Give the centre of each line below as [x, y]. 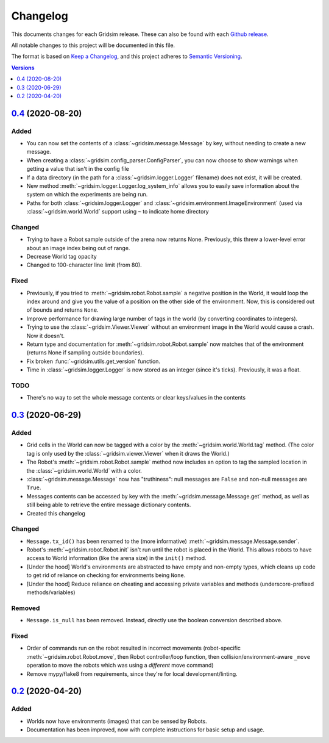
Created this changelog [56, 513]
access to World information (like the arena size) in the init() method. [116, 558]
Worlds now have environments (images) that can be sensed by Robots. [117, 721]
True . [34, 487]
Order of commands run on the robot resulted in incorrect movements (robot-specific [133, 648]
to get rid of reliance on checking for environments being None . [106, 575]
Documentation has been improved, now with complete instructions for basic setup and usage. [146, 730]
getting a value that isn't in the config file [78, 169]
